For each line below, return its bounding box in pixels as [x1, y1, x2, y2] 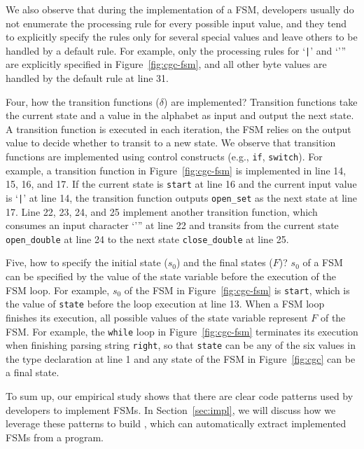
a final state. [6, 365, 59, 380]
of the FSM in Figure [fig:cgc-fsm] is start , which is [124, 282, 350, 297]
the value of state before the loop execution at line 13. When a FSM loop [6, 296, 325, 311]
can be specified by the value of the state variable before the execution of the [6, 269, 336, 283]
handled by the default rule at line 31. [6, 71, 169, 85]
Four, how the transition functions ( [6, 94, 160, 109]
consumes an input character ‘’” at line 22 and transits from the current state [6, 218, 339, 233]
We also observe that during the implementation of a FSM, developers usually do [6, 2, 354, 16]
